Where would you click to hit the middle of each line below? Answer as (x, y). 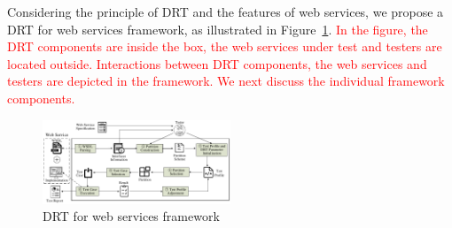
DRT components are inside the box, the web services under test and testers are (225, 46)
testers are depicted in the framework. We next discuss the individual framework (226, 81)
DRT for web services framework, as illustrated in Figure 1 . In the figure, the (218, 29)
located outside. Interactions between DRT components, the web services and (217, 63)
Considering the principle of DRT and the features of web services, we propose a (226, 11)
